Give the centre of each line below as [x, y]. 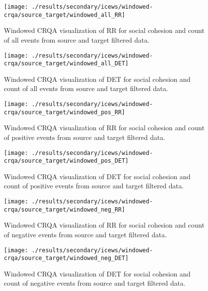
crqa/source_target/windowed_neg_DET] [66, 258]
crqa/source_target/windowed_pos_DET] [66, 161]
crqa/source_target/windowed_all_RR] [65, 15]
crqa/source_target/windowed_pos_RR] [65, 112]
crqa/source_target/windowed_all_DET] [66, 64]
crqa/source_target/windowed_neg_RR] [65, 209]
